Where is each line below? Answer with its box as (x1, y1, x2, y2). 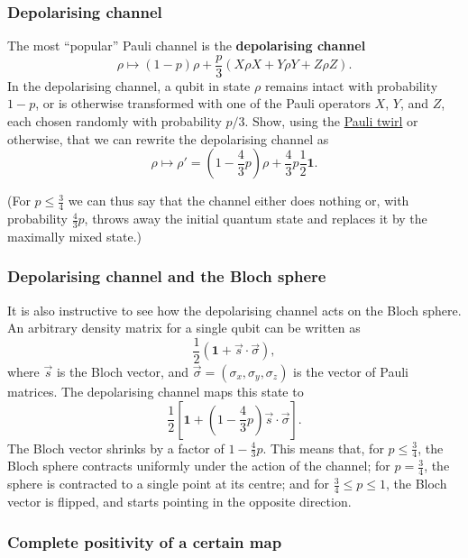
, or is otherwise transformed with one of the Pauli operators (35, 94, 371, 113)
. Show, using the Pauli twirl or (244, 112, 418, 131)
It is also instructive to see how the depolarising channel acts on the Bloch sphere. (7, 300, 462, 319)
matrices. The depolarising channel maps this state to (7, 381, 304, 400)
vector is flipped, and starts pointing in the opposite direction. (7, 492, 352, 511)
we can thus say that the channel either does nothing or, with (68, 191, 409, 210)
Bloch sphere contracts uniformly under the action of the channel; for (7, 456, 390, 475)
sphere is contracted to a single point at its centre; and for (7, 474, 330, 493)
